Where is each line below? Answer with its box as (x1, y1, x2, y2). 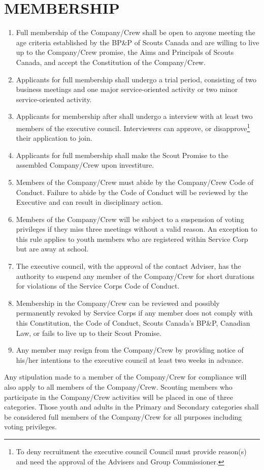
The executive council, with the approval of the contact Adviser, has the (16, 261, 241, 271)
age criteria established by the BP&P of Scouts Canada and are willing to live (16, 37, 259, 47)
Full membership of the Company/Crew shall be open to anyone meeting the (16, 27, 255, 38)
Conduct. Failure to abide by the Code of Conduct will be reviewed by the (16, 186, 248, 197)
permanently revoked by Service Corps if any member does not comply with (16, 307, 253, 318)
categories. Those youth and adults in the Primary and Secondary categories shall (4, 401, 259, 412)
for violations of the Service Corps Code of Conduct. (16, 280, 180, 291)
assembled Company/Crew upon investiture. (16, 160, 154, 170)
